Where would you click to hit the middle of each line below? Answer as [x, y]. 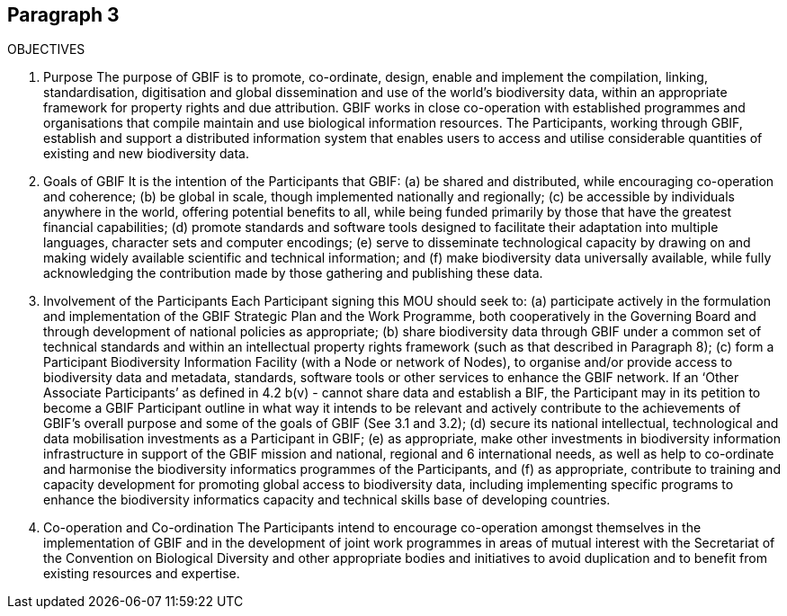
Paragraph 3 [63, 15]
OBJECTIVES [46, 49]
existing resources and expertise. [142, 574]
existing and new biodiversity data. [147, 154]
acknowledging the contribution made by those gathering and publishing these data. [293, 273]
